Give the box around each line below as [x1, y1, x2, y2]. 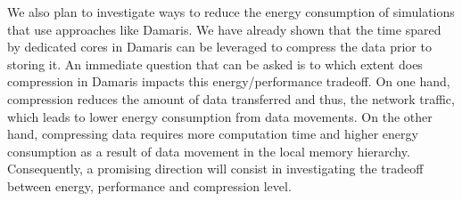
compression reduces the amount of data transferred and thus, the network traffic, [7, 89, 455, 108]
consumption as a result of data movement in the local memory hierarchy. [7, 141, 410, 160]
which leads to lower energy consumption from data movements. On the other [7, 107, 433, 125]
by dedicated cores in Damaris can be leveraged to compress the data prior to [7, 37, 432, 56]
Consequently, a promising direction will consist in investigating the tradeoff [7, 159, 424, 178]
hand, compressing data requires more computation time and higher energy [7, 125, 418, 143]
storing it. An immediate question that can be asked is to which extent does [7, 54, 423, 73]
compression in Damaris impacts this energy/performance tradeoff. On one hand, [7, 72, 450, 91]
